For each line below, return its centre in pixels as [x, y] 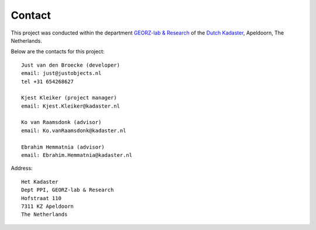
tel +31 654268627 [48, 81]
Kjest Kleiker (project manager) [69, 98]
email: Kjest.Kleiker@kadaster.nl [71, 106]
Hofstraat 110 [41, 198]
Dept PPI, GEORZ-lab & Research [68, 190]
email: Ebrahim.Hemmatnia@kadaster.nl [77, 155]
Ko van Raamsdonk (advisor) [61, 122]
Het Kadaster [40, 182]
